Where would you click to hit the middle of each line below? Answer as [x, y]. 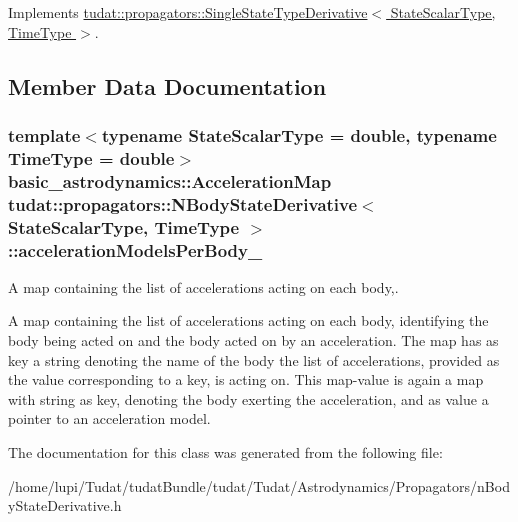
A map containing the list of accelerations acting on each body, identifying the [248, 320]
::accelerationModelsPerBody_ [135, 249]
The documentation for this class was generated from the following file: [225, 451]
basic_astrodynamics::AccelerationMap [170, 180]
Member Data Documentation [167, 85]
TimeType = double [91, 157]
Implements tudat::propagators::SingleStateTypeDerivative [188, 12]
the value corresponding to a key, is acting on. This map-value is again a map [246, 379]
